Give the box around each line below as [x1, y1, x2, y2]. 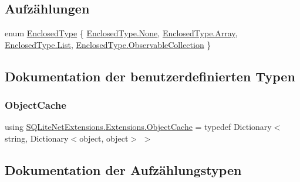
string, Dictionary [5, 132, 69, 144]
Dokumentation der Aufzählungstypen [5, 160, 242, 178]
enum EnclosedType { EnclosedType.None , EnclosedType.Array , [5, 27, 238, 39]
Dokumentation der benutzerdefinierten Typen [5, 67, 295, 85]
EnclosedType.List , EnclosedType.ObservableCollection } [5, 38, 211, 50]
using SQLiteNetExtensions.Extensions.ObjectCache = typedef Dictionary [5, 121, 272, 133]
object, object [79, 132, 129, 144]
